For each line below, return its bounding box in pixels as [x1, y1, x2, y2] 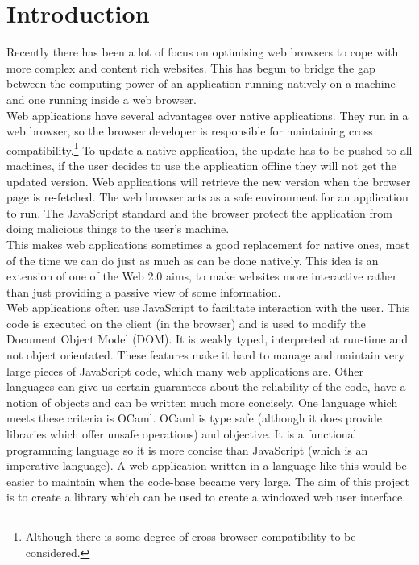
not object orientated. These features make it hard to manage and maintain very [6, 347, 405, 364]
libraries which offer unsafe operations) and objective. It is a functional [6, 426, 357, 442]
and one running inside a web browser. [6, 90, 197, 107]
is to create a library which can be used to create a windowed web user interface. [6, 488, 406, 505]
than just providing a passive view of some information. [6, 283, 281, 300]
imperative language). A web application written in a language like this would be [6, 457, 407, 474]
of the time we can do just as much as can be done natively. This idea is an [6, 251, 379, 268]
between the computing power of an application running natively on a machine [6, 75, 396, 92]
